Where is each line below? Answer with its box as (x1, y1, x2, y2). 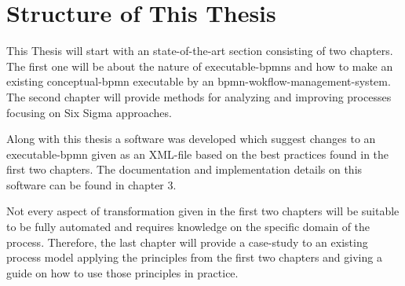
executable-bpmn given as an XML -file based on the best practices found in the (6, 145, 389, 162)
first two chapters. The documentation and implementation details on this (6, 161, 363, 178)
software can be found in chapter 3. (6, 176, 177, 192)
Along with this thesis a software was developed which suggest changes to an (6, 130, 376, 147)
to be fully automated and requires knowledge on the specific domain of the (6, 218, 370, 235)
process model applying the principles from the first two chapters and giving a (6, 249, 382, 266)
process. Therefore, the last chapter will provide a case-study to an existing (6, 233, 368, 250)
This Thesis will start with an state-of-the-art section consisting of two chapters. (6, 42, 393, 59)
